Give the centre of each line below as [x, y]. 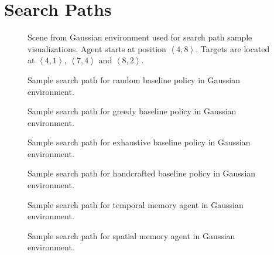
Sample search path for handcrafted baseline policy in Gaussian [142, 173]
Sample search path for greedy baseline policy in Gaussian [132, 111]
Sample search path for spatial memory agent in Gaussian [131, 235]
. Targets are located [233, 48]
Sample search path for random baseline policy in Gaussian [134, 79]
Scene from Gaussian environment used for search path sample [140, 37]
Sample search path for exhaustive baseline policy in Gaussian [139, 142]
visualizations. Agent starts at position [97, 48]
